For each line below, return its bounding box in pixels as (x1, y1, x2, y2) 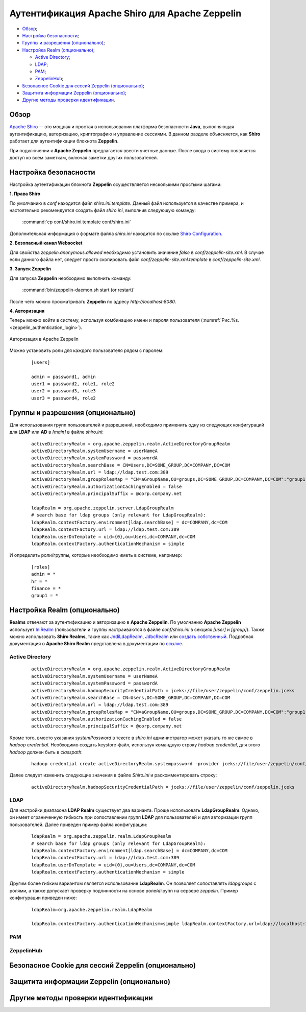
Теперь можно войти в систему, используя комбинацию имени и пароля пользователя (9, 317, 200, 323)
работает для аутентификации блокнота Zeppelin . (9, 138, 119, 144)
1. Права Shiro (9, 191, 41, 197)
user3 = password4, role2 (31, 395, 96, 401)
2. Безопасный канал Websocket (9, 240, 83, 246)
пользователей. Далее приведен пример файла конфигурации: (9, 821, 147, 828)
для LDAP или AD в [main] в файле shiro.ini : (9, 429, 104, 435)
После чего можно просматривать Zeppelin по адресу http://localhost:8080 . (9, 298, 176, 304)
